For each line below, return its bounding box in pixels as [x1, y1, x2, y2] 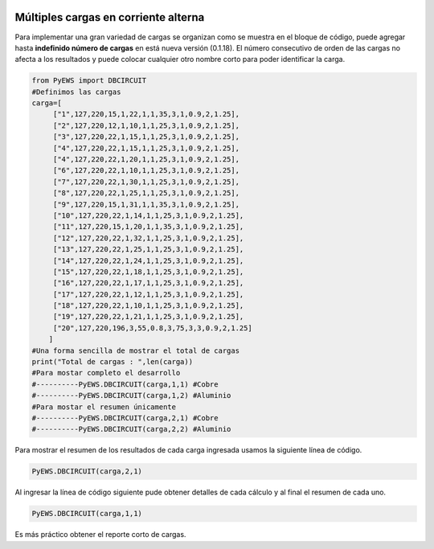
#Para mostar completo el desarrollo [31, 368, 181, 378]
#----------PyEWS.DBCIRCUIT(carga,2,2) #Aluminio [31, 424, 231, 434]
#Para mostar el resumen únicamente [31, 402, 177, 412]
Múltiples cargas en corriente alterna [14, 10, 205, 24]
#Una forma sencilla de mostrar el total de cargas [31, 346, 240, 355]
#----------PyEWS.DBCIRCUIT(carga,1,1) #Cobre [31, 379, 219, 389]
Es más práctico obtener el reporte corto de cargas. [14, 530, 186, 539]
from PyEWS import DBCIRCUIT [31, 76, 147, 85]
